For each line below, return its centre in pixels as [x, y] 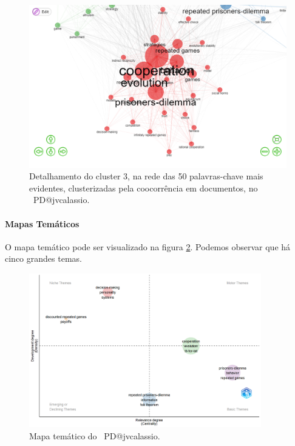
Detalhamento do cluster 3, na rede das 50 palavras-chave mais [146, 176]
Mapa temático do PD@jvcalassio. [95, 435]
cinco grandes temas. [43, 258]
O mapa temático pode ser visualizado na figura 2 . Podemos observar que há [148, 246]
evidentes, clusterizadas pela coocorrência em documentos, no [144, 188]
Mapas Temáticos [42, 223]
